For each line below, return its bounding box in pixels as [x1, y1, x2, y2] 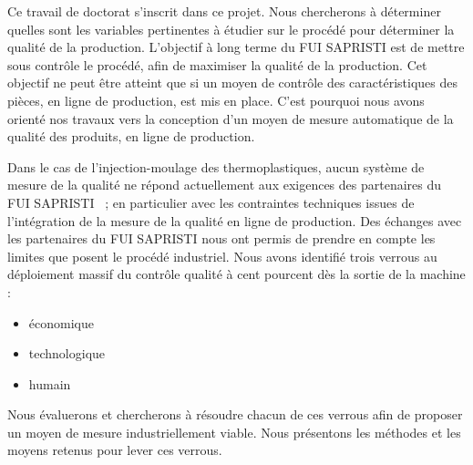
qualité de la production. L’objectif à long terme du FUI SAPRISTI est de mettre [7, 37, 465, 57]
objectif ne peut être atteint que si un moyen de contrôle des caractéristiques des [7, 73, 458, 92]
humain [28, 374, 71, 393]
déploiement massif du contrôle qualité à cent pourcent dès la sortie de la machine [7, 264, 466, 284]
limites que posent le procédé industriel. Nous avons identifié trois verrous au [7, 246, 437, 265]
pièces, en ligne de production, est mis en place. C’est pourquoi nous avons [7, 90, 425, 109]
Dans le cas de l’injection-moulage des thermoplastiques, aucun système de [7, 157, 425, 176]
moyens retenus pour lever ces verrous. [7, 440, 222, 460]
